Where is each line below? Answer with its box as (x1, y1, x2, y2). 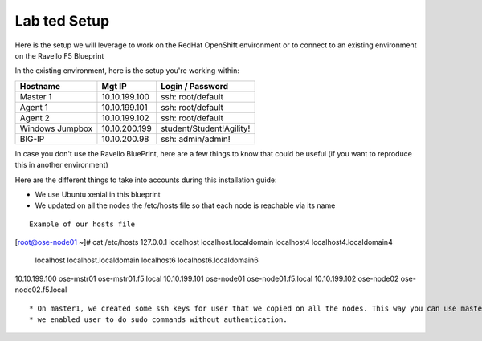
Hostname (19, 80, 60, 91)
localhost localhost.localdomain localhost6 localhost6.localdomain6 (35, 255, 259, 265)
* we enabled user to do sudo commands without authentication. (29, 315, 288, 324)
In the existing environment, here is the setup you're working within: (14, 66, 240, 75)
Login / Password (161, 80, 229, 91)
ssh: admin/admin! (161, 133, 231, 144)
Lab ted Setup (14, 12, 110, 30)
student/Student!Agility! (161, 123, 251, 134)
